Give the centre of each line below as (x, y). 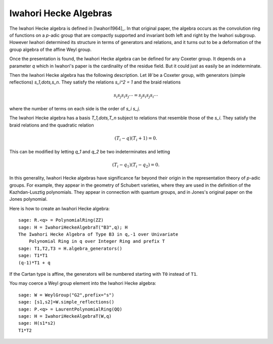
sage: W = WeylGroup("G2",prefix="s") (66, 295)
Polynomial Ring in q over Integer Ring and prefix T (97, 241)
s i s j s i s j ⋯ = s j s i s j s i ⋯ (136, 96)
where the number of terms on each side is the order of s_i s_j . (75, 109)
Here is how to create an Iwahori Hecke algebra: (60, 208)
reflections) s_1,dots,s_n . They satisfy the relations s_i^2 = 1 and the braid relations (95, 82)
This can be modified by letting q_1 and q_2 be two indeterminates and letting (90, 151)
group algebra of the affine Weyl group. (51, 49)
